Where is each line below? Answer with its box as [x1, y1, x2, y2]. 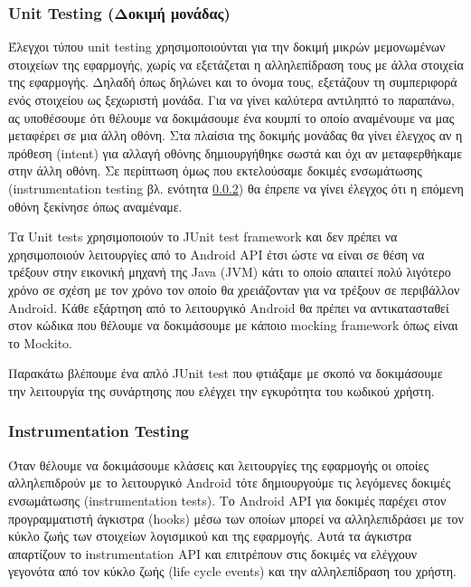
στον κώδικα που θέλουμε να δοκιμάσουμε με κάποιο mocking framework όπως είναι [8, 316, 458, 335]
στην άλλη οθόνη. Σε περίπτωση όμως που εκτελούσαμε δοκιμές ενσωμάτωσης [8, 161, 422, 180]
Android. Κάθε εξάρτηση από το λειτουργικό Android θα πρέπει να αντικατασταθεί [8, 298, 449, 317]
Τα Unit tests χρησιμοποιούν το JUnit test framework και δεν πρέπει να [8, 227, 398, 246]
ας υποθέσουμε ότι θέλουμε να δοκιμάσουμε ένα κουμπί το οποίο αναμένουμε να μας [8, 108, 455, 127]
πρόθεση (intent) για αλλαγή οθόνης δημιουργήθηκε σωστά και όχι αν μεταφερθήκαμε [8, 143, 463, 162]
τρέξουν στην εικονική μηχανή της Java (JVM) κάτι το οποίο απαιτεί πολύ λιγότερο [8, 262, 451, 281]
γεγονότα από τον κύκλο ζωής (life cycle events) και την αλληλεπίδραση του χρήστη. [8, 562, 457, 581]
